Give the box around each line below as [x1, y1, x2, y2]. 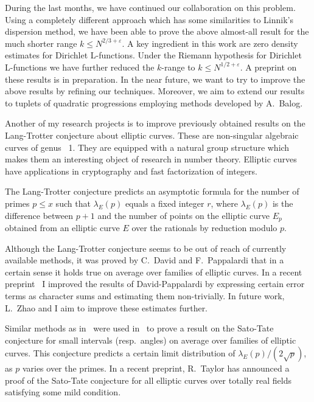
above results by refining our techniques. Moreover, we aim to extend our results [5, 85, 305, 97]
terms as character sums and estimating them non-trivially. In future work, [5, 289, 285, 302]
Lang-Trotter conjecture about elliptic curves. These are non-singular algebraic [5, 128, 299, 141]
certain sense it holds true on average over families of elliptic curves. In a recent [5, 265, 302, 278]
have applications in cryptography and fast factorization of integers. [5, 164, 257, 177]
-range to [161, 60, 195, 73]
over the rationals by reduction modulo [131, 221, 277, 234]
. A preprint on [240, 60, 297, 73]
